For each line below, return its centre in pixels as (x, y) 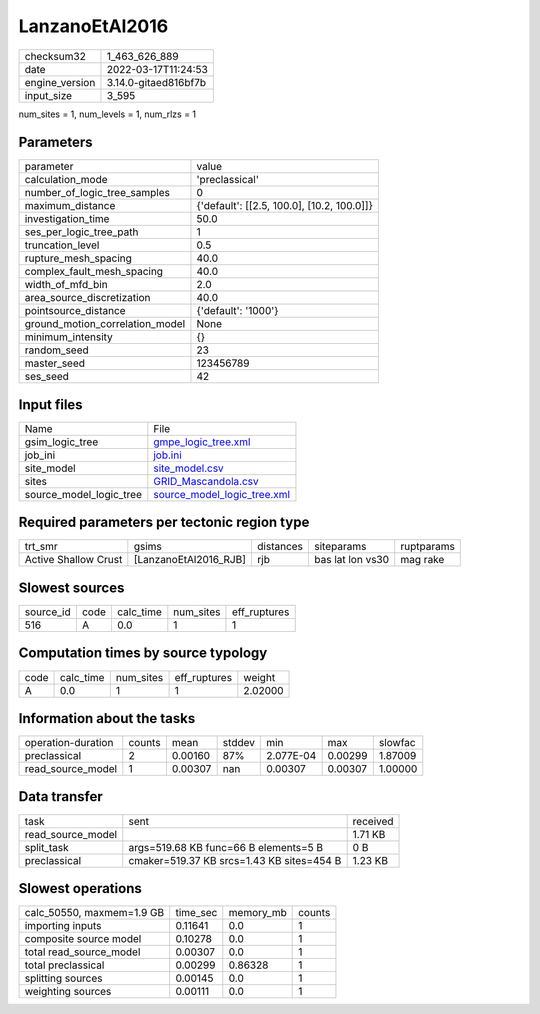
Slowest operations (80, 888)
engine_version (60, 82)
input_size (48, 95)
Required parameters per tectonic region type (164, 522)
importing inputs (63, 926)
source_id (47, 612)
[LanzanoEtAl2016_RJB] (190, 560)
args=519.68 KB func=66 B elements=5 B (226, 847)
